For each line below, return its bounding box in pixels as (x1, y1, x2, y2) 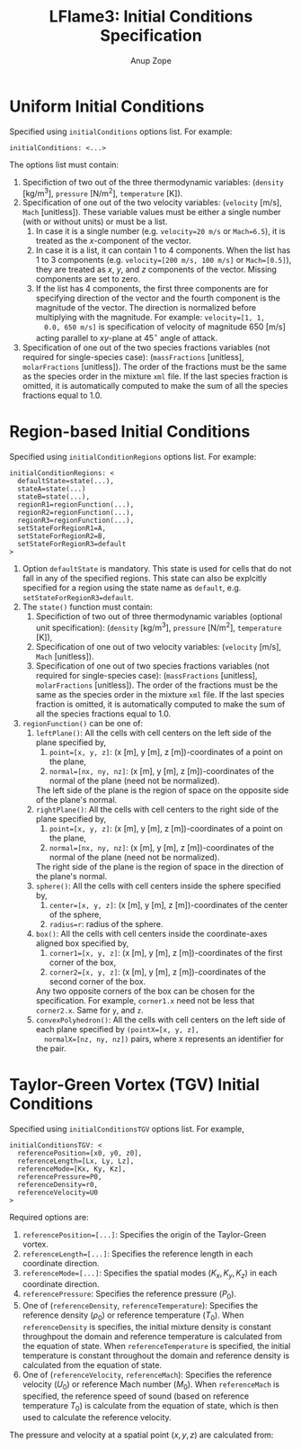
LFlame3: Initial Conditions (49, 6, 253, 27)
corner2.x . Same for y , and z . (35, 1004, 144, 1015)
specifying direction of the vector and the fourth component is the (35, 292, 281, 303)
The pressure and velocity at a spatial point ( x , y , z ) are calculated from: (9, 1429, 274, 1440)
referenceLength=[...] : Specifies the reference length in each (22, 1248, 253, 1259)
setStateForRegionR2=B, (17, 531, 106, 541)
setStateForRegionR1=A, (17, 524, 106, 533)
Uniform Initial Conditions (9, 96, 205, 116)
